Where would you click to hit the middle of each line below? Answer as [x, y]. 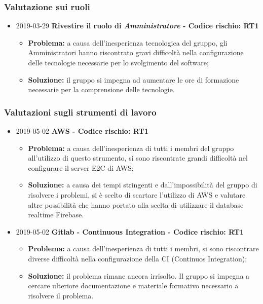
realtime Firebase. [56, 215]
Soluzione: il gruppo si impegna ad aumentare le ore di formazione [134, 79]
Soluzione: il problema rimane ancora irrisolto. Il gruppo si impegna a [139, 275]
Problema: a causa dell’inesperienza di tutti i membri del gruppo [131, 148]
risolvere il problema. [61, 295]
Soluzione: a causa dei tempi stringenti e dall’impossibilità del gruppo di [143, 185]
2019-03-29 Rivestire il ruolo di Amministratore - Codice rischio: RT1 [137, 26]
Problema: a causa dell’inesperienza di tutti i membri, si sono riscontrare [143, 249]
